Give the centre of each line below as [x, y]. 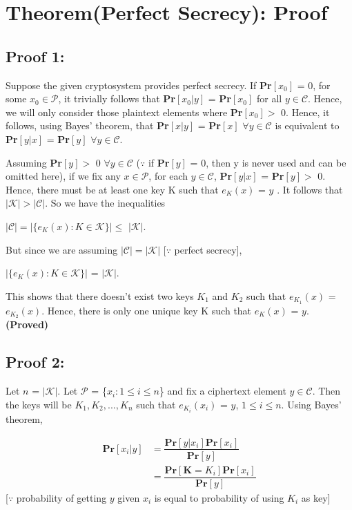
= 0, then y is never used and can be [268, 162]
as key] [316, 497]
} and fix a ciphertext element [223, 391]
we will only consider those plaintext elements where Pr [124, 112]
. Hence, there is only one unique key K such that [147, 310]
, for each [168, 176]
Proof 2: [35, 362]
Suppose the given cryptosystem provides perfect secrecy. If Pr [139, 85]
